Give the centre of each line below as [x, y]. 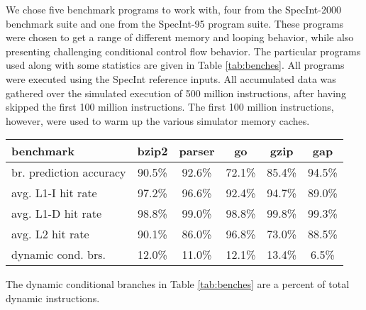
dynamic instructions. [53, 298]
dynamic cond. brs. [59, 255]
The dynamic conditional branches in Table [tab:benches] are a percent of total [178, 284]
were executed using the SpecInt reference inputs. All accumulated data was [171, 78]
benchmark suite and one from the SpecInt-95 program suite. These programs [175, 23]
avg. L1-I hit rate [54, 193]
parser [197, 151]
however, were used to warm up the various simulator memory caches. [158, 120]
